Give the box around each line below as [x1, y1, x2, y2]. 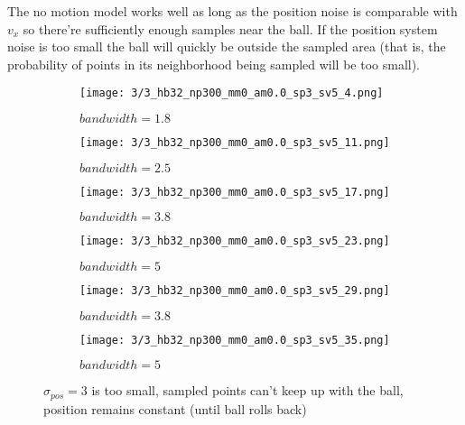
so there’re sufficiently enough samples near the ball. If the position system [23, 19, 438, 38]
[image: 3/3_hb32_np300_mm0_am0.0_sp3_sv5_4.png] [79, 87, 384, 100]
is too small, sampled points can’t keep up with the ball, [91, 381, 404, 400]
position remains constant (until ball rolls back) [43, 399, 307, 418]
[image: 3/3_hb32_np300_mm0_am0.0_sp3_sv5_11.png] [79, 136, 390, 150]
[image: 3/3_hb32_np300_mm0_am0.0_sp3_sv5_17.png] [79, 185, 390, 199]
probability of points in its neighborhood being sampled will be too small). [7, 54, 421, 73]
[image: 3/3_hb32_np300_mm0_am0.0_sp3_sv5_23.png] [79, 235, 390, 248]
